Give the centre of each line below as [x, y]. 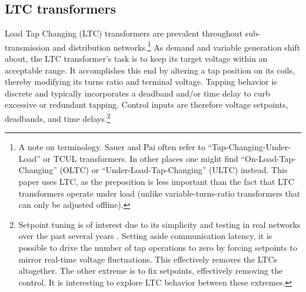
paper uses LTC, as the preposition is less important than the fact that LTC [156, 182]
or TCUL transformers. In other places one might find [141, 158]
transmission [27, 47]
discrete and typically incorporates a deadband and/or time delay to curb [137, 93]
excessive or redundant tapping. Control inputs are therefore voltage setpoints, [147, 104]
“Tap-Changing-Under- [249, 147]
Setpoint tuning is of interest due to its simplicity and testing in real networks [159, 224]
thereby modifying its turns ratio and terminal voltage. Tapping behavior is [141, 82]
